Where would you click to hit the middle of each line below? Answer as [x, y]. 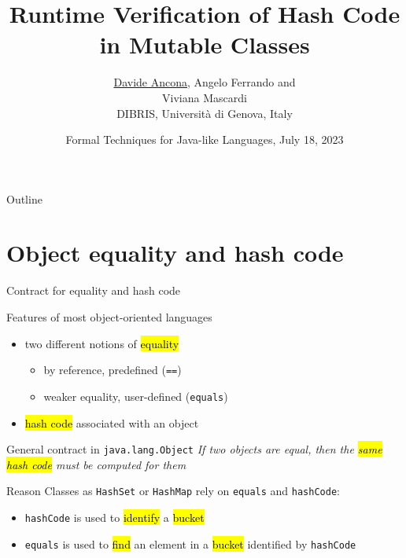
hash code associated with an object [112, 422]
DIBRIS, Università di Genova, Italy [205, 113]
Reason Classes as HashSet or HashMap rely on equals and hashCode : [173, 491]
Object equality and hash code [175, 253]
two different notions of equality [102, 343]
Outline [24, 198]
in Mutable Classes [205, 44]
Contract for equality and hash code [94, 290]
